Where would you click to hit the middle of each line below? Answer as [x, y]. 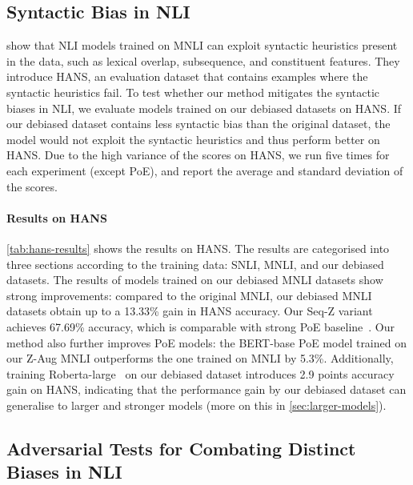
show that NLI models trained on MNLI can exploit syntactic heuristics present [202, 45]
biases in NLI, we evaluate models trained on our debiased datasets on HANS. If [204, 108]
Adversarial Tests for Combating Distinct [181, 448]
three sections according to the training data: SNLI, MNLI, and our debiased [195, 264]
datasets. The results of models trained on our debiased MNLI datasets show [195, 280]
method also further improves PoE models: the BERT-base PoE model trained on [206, 342]
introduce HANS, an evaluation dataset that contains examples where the [187, 76]
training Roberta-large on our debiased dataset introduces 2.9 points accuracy [200, 373]
